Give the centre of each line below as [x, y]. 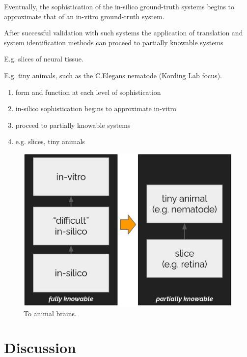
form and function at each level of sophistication [88, 92]
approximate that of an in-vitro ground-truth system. [84, 16]
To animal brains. [50, 313]
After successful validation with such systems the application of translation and [123, 33]
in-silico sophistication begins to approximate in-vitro [96, 108]
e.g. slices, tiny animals [50, 141]
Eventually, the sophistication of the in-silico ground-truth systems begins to [119, 6]
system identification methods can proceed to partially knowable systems [114, 42]
